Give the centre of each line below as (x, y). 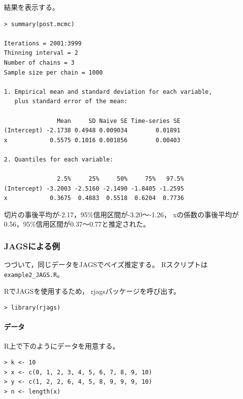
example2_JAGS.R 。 (34, 274)
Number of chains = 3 (39, 62)
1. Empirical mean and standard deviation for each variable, (108, 92)
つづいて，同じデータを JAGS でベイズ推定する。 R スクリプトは (106, 264)
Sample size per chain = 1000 (53, 72)
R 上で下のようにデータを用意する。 (62, 345)
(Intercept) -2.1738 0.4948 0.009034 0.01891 (92, 131)
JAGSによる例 (32, 246)
